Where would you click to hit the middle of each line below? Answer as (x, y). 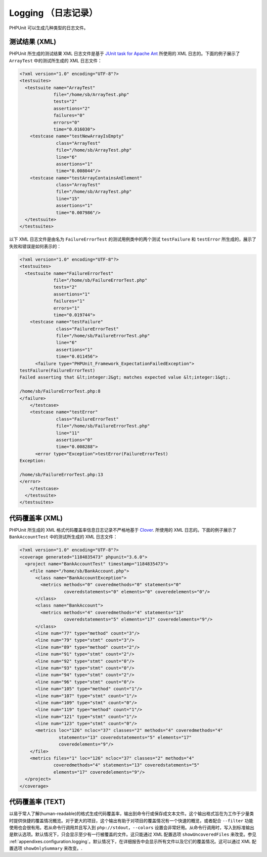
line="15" (68, 199)
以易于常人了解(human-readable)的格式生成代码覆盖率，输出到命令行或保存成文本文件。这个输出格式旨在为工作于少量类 (132, 814)
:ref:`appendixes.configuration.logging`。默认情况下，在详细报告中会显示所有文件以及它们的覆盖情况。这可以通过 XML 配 (133, 841)
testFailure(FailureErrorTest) (58, 370)
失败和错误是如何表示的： (35, 246)
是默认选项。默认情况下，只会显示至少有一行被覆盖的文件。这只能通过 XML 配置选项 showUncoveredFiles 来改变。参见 (133, 834)
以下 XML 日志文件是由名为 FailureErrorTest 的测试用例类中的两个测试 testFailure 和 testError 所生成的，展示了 (133, 239)
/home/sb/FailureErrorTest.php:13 (61, 474)
